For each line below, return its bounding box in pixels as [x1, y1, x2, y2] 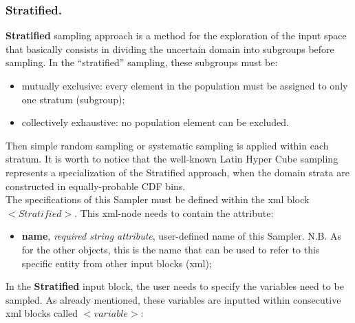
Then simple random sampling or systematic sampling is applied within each [6, 138, 329, 152]
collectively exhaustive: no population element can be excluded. [21, 115, 289, 129]
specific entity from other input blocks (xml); [21, 256, 212, 270]
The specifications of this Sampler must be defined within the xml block [6, 192, 310, 207]
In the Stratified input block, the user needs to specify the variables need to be [6, 279, 344, 293]
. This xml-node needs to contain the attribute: [74, 205, 274, 220]
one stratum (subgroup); [21, 92, 125, 106]
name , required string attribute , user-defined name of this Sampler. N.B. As [21, 229, 342, 243]
